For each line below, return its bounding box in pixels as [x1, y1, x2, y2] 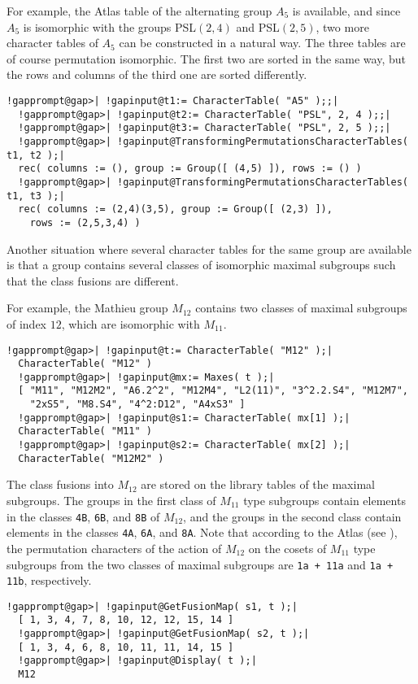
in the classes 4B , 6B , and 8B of [7, 508, 160, 525]
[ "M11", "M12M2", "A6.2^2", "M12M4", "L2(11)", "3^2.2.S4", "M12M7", [18, 385, 408, 397]
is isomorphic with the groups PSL [23, 18, 197, 35]
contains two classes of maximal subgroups [195, 299, 407, 316]
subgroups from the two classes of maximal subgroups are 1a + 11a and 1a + [7, 555, 394, 573]
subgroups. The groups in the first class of [7, 492, 216, 508]
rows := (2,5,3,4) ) [29, 216, 141, 229]
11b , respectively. [7, 572, 92, 589]
